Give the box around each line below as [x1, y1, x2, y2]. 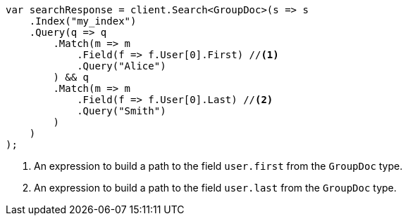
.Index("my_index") [29, 15, 137, 27]
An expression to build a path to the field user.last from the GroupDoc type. [34, 182, 397, 194]
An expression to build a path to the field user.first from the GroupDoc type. [34, 160, 403, 172]
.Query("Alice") [77, 60, 166, 72]
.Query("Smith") [77, 105, 166, 116]
